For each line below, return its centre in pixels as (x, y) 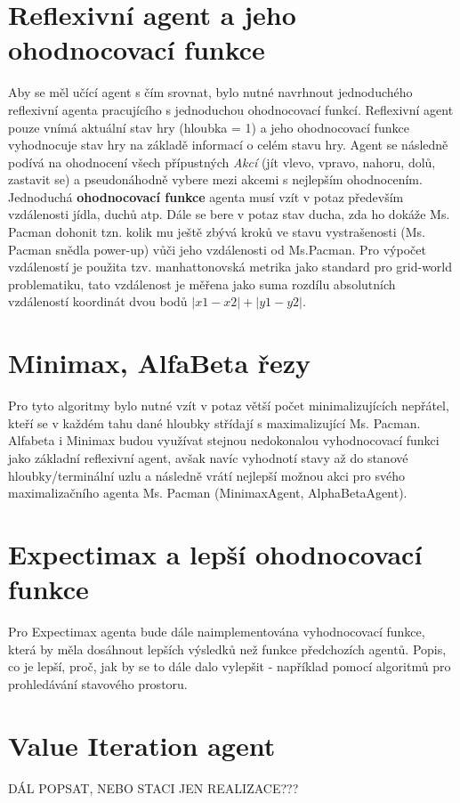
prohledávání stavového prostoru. (98, 683)
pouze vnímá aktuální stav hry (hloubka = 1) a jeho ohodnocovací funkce (209, 127)
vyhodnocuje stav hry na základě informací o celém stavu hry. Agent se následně (228, 145)
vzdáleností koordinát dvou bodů (98, 301)
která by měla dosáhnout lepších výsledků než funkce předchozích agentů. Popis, (227, 649)
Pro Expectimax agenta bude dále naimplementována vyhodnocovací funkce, (217, 632)
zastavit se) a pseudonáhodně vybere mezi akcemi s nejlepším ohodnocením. (215, 179)
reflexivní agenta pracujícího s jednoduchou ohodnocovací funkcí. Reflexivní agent (231, 109)
